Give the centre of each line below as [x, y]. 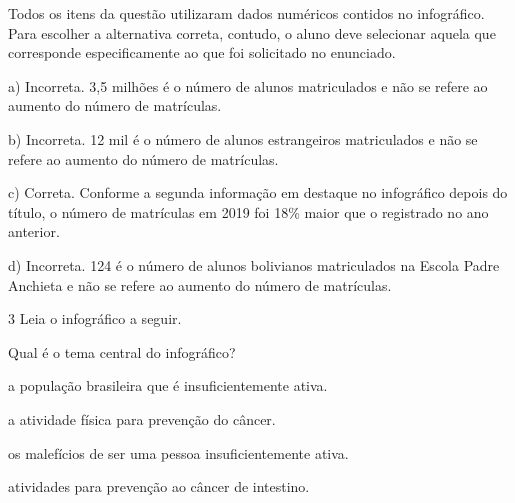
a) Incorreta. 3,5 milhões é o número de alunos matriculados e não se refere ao [248, 85]
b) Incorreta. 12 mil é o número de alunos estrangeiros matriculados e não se [243, 138]
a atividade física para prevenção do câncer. [142, 418]
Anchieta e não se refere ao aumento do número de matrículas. [200, 284]
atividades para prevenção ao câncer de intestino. [159, 486]
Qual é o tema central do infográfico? [122, 351]
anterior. [34, 231]
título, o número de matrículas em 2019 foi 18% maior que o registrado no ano [248, 211]
